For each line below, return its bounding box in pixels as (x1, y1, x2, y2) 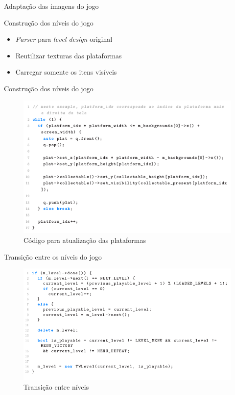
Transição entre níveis (23, 382, 89, 392)
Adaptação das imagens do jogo (4, 1, 99, 11)
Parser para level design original (15, 34, 113, 44)
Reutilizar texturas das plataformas (15, 50, 122, 60)
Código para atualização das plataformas (23, 235, 146, 245)
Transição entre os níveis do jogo (4, 251, 102, 262)
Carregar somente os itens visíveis (15, 67, 117, 77)
